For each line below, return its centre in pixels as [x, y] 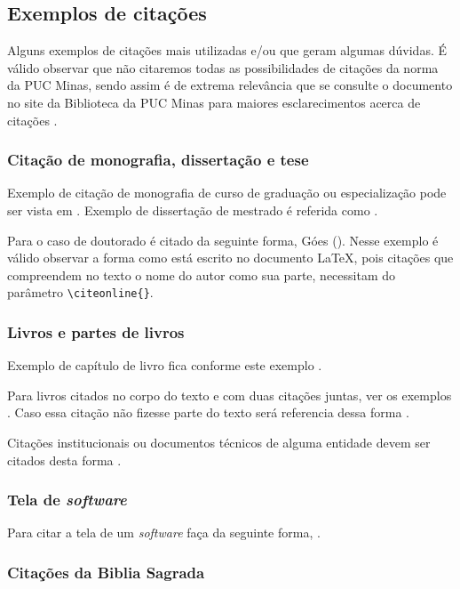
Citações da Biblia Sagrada [106, 572]
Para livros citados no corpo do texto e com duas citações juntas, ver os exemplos [230, 395]
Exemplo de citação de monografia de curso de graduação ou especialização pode [227, 193]
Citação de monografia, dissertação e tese [158, 160]
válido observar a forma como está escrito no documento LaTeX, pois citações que [230, 258]
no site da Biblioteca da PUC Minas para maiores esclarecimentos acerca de [214, 102]
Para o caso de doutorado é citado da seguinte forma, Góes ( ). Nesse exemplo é [223, 240]
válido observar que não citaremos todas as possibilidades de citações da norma [223, 67]
